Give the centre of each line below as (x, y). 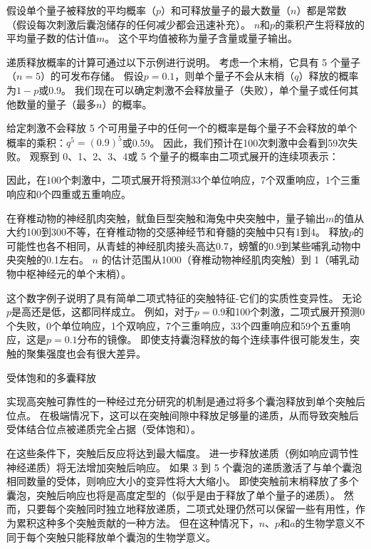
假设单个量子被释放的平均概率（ (81, 10)
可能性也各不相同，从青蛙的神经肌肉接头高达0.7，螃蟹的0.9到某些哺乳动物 (179, 245)
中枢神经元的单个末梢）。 (73, 273)
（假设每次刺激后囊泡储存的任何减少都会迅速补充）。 (129, 24)
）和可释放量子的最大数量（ (226, 10)
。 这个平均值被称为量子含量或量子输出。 (201, 38)
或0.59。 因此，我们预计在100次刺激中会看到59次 (235, 142)
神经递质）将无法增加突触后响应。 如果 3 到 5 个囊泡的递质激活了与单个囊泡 (184, 467)
